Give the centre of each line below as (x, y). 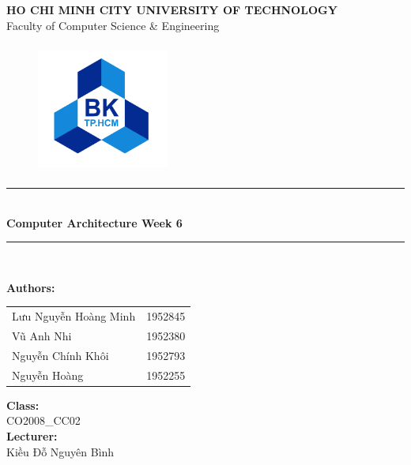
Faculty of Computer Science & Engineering (113, 25)
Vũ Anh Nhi (42, 335)
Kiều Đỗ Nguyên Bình (60, 451)
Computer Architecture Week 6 (94, 222)
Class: (23, 405)
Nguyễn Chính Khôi (60, 355)
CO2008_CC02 (43, 420)
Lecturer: (32, 435)
